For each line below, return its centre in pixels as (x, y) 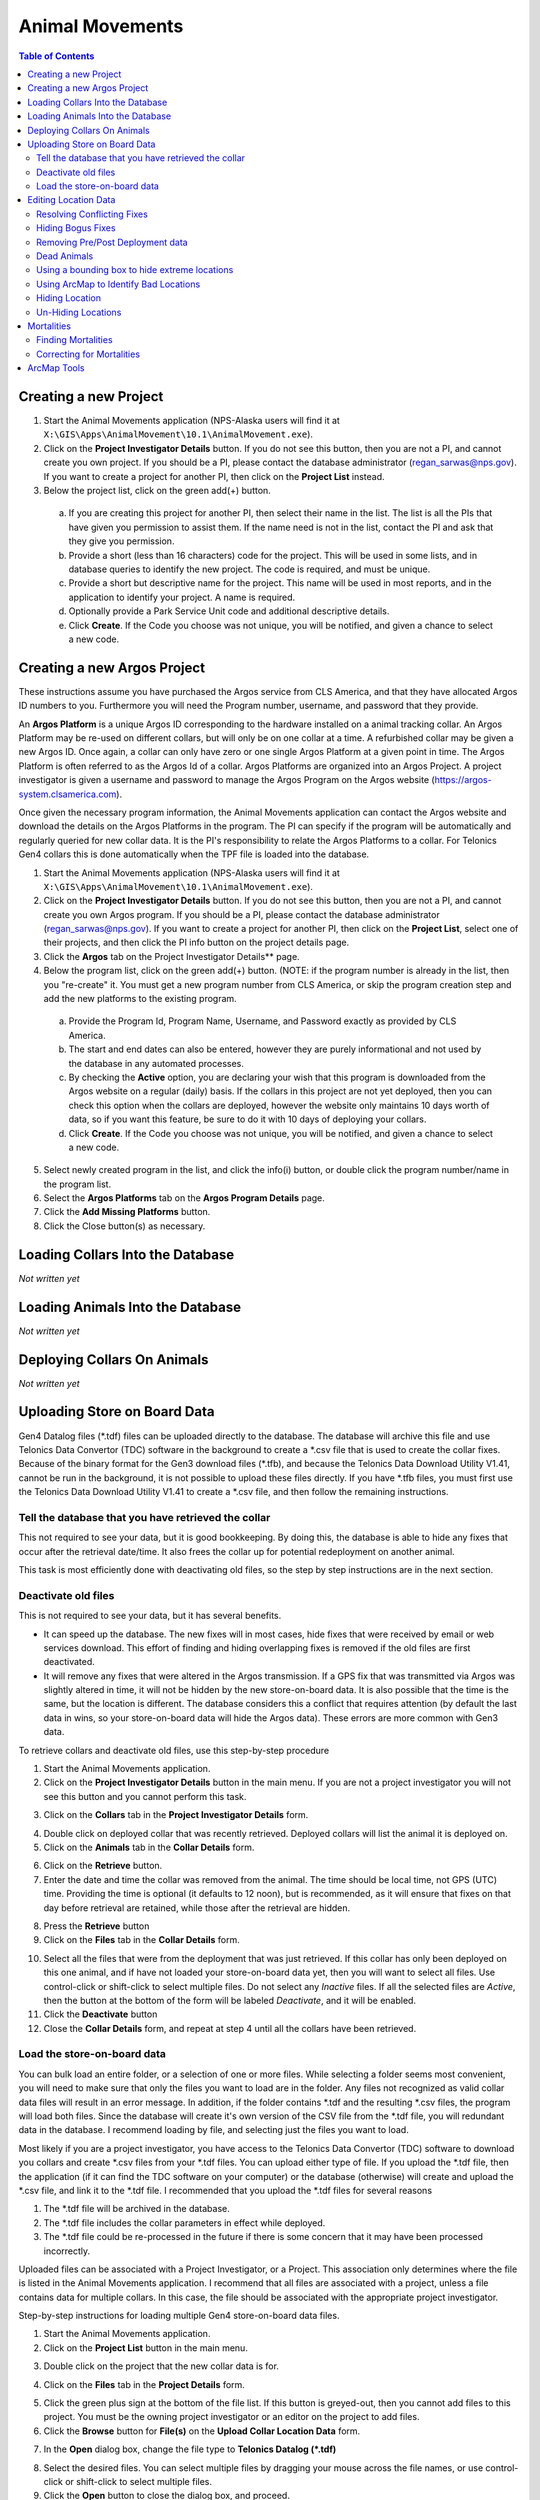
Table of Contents (56, 56)
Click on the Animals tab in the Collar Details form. (149, 1847)
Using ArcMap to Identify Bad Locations (118, 284)
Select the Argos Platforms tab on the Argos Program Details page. (184, 1198)
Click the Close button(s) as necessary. (124, 1226)
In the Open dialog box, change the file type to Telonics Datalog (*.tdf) (190, 2449)
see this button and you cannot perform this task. (145, 1796)
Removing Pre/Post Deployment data (112, 242)
